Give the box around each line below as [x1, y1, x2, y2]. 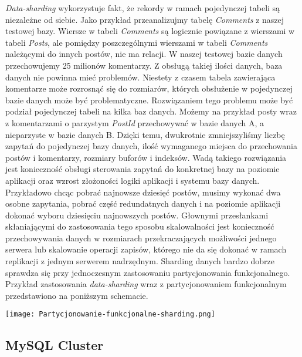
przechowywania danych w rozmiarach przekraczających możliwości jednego [5, 231, 277, 244]
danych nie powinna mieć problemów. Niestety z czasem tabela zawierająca [5, 70, 276, 83]
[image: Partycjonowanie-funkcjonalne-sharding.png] [5, 310, 215, 319]
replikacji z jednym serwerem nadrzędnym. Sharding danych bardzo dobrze [5, 255, 274, 267]
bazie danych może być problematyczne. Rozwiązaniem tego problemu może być [5, 93, 293, 106]
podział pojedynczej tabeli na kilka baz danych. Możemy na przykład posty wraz [5, 105, 297, 117]
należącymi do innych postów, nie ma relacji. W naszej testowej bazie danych [5, 48, 283, 60]
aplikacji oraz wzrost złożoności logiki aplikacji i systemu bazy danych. [5, 174, 260, 186]
